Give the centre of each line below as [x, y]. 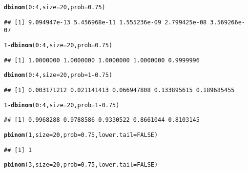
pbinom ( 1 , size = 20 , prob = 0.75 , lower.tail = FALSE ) [81, 135]
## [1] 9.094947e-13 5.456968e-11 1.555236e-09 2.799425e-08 [105, 22]
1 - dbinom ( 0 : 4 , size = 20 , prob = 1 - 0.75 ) [62, 105]
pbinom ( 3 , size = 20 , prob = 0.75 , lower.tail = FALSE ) [81, 165]
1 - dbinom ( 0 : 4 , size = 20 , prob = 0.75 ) [58, 45]
